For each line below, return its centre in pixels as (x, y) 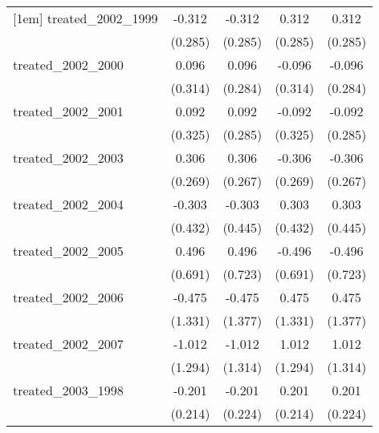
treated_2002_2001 (68, 111)
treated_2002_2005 (68, 251)
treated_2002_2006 (68, 297)
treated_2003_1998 (68, 390)
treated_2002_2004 (68, 204)
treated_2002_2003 (68, 158)
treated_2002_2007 (68, 344)
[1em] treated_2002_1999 (86, 18)
